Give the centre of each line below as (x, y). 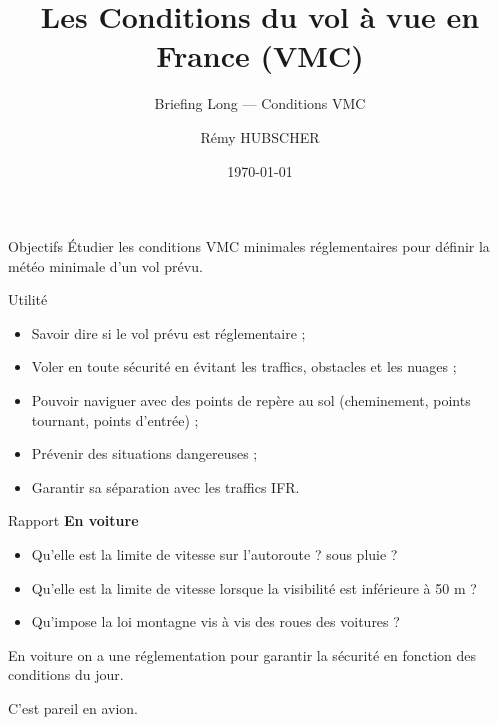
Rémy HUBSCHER (260, 136)
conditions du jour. (66, 674)
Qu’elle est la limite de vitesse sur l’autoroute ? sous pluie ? (214, 554)
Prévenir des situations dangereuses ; (144, 453)
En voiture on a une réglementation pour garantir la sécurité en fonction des (242, 654)
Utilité (28, 299)
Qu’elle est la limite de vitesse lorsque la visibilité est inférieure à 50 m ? (254, 587)
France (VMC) (260, 55)
